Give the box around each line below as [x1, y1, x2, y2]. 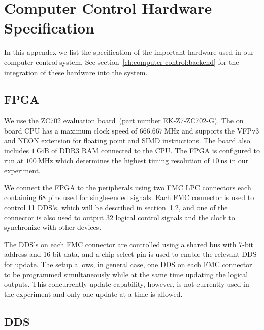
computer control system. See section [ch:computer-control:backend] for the [4, 56, 239, 67]
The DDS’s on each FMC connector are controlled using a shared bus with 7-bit [4, 239, 254, 249]
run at [4, 155, 24, 166]
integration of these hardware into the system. [4, 67, 148, 77]
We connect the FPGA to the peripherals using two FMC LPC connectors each [4, 182, 251, 192]
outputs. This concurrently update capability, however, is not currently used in [4, 279, 249, 289]
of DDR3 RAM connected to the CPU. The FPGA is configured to [51, 145, 260, 156]
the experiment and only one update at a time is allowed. [4, 288, 183, 299]
